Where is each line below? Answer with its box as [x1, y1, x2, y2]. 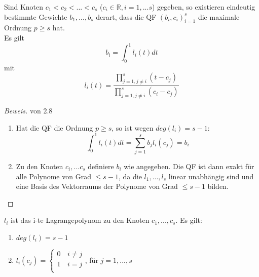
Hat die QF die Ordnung [16, 122, 93, 133]
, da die [118, 171, 142, 181]
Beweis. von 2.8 [4, 105, 53, 115]
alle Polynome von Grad [16, 171, 91, 181]
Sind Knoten [4, 2, 44, 12]
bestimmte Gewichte [4, 11, 67, 22]
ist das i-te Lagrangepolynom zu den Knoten [11, 215, 150, 225]
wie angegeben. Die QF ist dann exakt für [124, 161, 254, 171]
